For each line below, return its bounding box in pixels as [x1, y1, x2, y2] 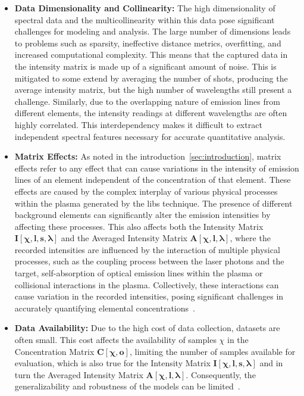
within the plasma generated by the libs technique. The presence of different [14, 197, 293, 209]
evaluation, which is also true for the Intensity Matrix [14, 357, 211, 369]
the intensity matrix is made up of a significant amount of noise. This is [14, 60, 277, 72]
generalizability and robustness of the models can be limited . [14, 380, 240, 392]
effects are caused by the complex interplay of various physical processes [14, 185, 278, 197]
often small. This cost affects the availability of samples [14, 333, 217, 346]
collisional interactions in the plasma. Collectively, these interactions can [14, 278, 279, 291]
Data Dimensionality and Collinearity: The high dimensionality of [14, 2, 275, 14]
